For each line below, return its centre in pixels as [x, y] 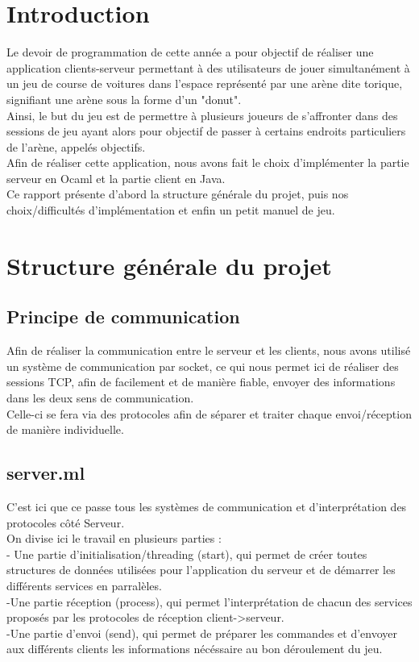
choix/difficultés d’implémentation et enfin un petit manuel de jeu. [171, 210]
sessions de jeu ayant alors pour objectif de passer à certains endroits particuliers [206, 131]
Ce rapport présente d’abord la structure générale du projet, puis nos [178, 194]
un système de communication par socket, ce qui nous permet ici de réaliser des [203, 366]
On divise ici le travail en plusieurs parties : [114, 538]
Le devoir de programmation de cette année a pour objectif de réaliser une [190, 52]
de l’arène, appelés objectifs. [76, 146]
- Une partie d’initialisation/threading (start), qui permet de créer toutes [187, 554]
